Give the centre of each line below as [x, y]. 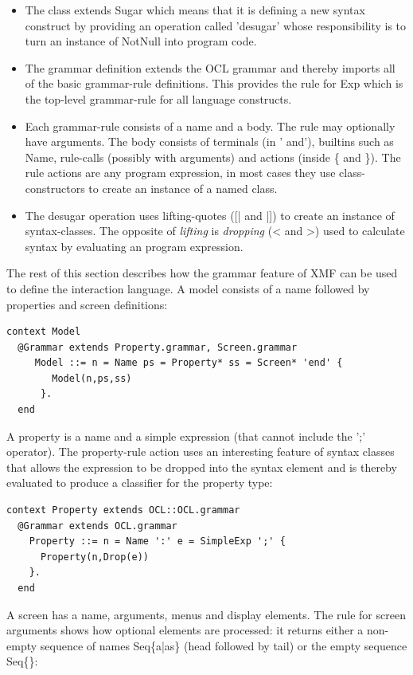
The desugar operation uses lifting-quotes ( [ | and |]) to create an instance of [210, 215]
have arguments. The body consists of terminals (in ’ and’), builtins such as [209, 141]
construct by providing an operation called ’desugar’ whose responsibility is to [216, 25]
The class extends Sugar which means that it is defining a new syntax [195, 10]
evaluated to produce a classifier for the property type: [140, 483]
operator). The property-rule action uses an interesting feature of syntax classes [201, 451]
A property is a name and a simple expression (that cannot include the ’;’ [186, 436]
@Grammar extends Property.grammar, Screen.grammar [158, 347]
